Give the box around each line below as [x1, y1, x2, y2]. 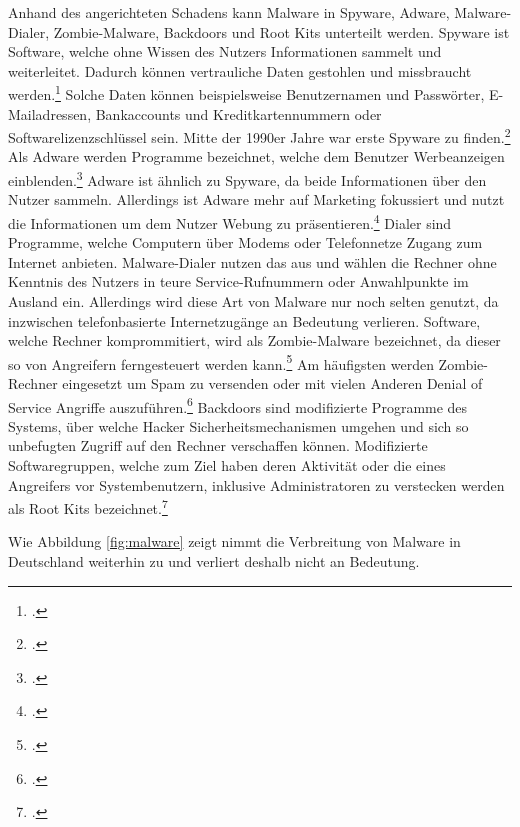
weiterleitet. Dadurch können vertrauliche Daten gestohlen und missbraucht [8, 60, 472, 81]
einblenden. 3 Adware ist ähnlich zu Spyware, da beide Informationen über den [8, 167, 487, 190]
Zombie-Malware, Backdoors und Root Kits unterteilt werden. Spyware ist [53, 21, 510, 42]
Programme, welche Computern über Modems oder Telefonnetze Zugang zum [8, 232, 483, 253]
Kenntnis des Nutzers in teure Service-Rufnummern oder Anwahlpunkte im [8, 271, 469, 292]
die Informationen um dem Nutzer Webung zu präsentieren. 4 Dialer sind [8, 209, 452, 233]
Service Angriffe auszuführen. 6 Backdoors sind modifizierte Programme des [8, 393, 468, 417]
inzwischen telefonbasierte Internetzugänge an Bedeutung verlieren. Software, [8, 310, 481, 331]
